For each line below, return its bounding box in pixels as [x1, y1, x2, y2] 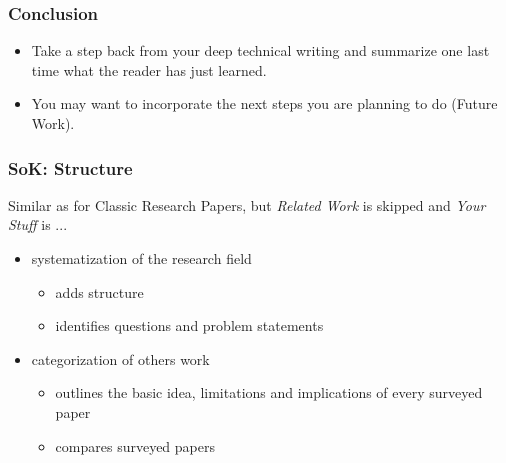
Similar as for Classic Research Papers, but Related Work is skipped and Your [8, 194, 486, 215]
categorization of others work [31, 348, 210, 369]
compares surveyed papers [55, 435, 215, 456]
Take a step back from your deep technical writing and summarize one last [31, 40, 490, 61]
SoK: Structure [8, 155, 133, 180]
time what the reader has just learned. [31, 59, 267, 80]
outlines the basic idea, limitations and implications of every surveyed [55, 382, 483, 403]
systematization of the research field [31, 248, 252, 268]
